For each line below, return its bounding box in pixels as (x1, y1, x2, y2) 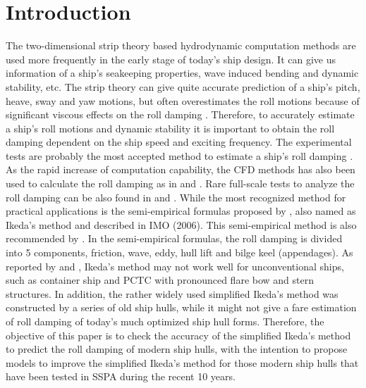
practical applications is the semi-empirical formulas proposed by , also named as (6, 204, 356, 218)
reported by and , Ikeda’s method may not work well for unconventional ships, (6, 258, 344, 273)
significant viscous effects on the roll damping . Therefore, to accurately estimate (6, 107, 355, 122)
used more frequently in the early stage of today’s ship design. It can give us (6, 51, 336, 66)
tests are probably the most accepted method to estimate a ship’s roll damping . (6, 148, 353, 163)
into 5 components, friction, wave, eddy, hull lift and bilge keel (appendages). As (6, 245, 353, 260)
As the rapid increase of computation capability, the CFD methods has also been (6, 162, 355, 177)
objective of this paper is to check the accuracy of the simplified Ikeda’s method (6, 327, 351, 342)
